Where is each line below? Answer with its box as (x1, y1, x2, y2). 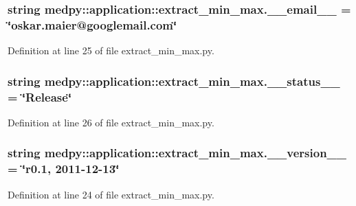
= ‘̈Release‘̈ (8, 88, 72, 105)
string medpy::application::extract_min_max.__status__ (8, 72, 340, 89)
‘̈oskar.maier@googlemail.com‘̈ (8, 16, 177, 33)
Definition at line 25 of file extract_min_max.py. (8, 43, 214, 58)
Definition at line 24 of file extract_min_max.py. (8, 187, 214, 201)
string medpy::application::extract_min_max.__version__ (8, 144, 347, 161)
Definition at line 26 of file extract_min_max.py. (8, 115, 214, 129)
